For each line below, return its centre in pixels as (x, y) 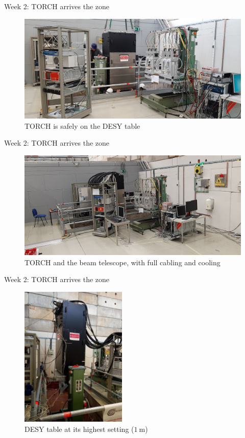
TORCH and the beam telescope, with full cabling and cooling (122, 262)
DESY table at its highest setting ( (79, 429)
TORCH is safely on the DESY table (82, 125)
